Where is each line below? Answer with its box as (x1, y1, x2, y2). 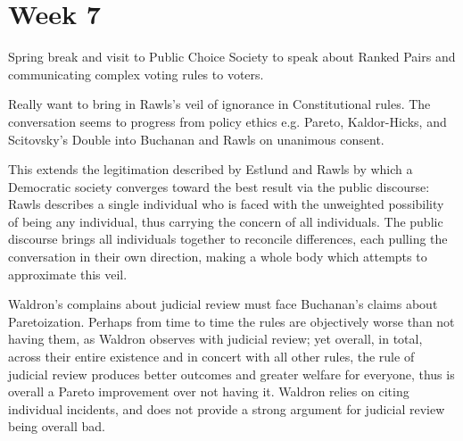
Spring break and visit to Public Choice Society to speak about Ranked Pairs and (8, 47, 456, 66)
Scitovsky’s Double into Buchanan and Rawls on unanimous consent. (8, 129, 384, 148)
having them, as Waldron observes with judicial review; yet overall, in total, (8, 329, 423, 348)
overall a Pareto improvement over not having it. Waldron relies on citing (8, 382, 409, 401)
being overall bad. (8, 417, 105, 436)
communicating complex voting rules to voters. (8, 64, 264, 83)
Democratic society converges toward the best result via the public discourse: (8, 177, 430, 196)
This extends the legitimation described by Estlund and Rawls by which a (8, 160, 413, 179)
